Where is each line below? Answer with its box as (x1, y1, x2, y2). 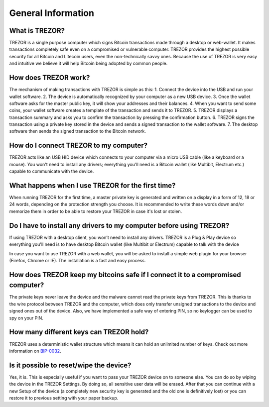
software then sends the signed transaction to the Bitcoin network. (9, 128, 146, 134)
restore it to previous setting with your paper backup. (9, 395, 119, 401)
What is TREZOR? (9, 26, 65, 35)
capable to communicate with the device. (9, 168, 94, 174)
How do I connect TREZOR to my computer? (9, 141, 148, 150)
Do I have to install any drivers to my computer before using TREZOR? (9, 221, 230, 230)
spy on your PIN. (9, 315, 43, 321)
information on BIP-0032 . (9, 348, 62, 354)
